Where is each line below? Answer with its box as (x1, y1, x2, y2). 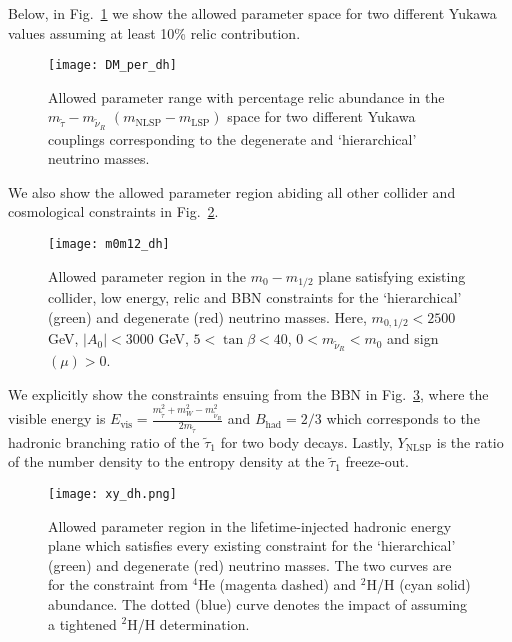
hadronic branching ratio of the (8, 431, 200, 452)
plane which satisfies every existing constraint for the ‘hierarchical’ (48, 535, 456, 556)
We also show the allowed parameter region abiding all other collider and (8, 181, 456, 202)
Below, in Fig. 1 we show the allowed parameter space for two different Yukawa (8, 3, 497, 23)
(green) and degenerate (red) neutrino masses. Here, (48, 306, 367, 327)
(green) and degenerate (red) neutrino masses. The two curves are (48, 554, 452, 575)
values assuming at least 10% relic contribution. (8, 22, 301, 43)
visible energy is (8, 408, 106, 429)
